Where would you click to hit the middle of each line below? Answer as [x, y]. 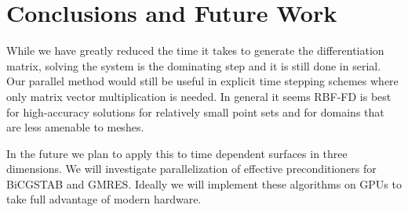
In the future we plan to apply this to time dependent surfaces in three [177, 153]
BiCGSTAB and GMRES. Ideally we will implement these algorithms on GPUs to [204, 183]
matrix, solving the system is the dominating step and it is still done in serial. [194, 65]
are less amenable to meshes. [75, 127]
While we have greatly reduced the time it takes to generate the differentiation [195, 50]
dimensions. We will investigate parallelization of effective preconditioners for [191, 169]
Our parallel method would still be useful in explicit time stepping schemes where [202, 81]
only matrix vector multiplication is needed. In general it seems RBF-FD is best [199, 96]
